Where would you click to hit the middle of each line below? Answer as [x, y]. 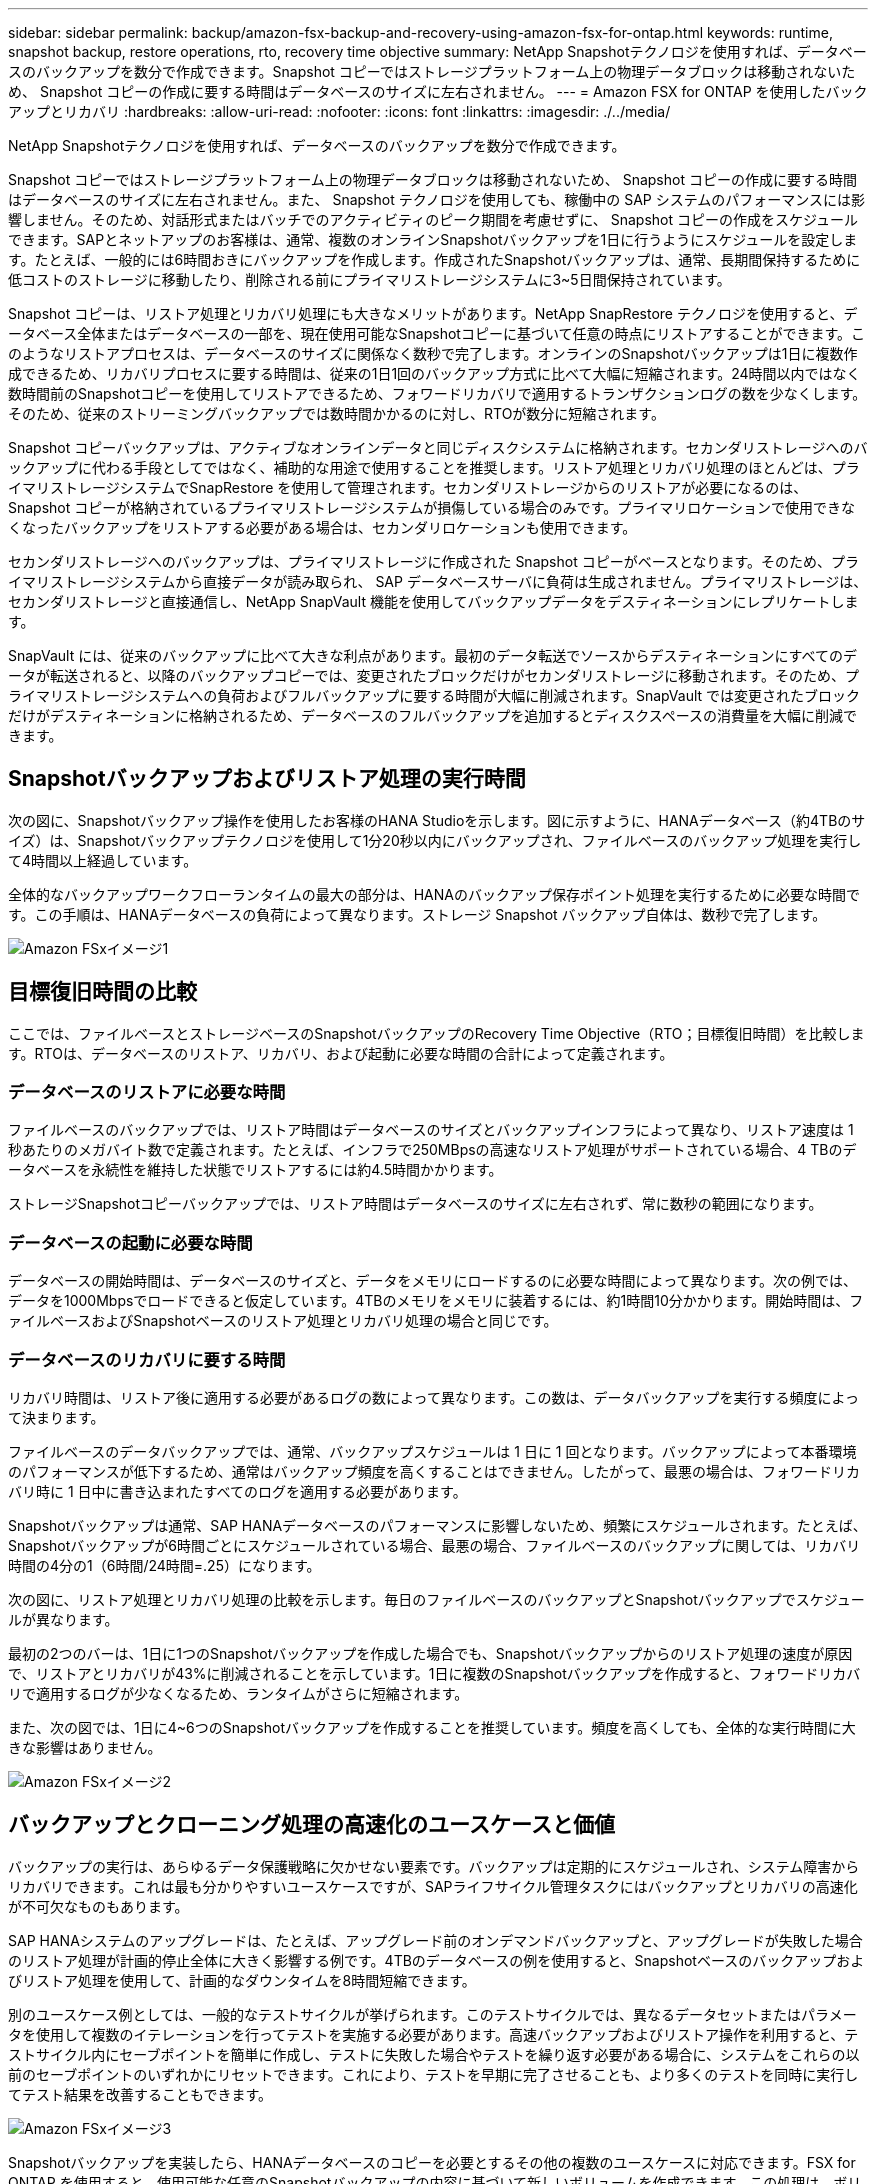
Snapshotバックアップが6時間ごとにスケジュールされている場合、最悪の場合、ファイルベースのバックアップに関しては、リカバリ [434, 1545]
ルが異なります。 [63, 1619]
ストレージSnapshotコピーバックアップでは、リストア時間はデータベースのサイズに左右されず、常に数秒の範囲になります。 [415, 1204]
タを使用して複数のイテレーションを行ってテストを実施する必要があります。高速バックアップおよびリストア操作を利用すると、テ [433, 2034]
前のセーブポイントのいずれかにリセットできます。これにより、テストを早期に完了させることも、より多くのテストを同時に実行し [433, 2074]
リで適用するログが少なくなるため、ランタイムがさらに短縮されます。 [238, 1693]
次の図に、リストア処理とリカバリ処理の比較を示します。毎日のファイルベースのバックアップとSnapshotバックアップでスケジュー [436, 1599]
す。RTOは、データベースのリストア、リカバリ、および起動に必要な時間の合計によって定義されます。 [341, 1053]
